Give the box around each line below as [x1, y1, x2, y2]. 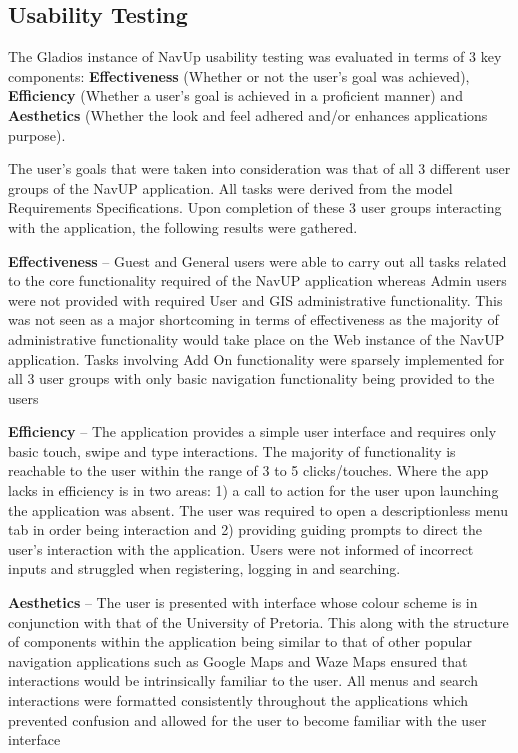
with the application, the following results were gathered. [8, 216, 358, 237]
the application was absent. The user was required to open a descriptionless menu [8, 499, 508, 520]
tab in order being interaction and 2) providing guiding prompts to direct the [8, 519, 483, 540]
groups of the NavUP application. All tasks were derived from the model [8, 177, 453, 198]
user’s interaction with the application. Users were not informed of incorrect [8, 538, 474, 559]
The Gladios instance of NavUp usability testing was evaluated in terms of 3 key [8, 46, 502, 67]
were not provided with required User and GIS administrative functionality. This [8, 289, 503, 310]
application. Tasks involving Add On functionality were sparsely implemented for [8, 348, 505, 369]
